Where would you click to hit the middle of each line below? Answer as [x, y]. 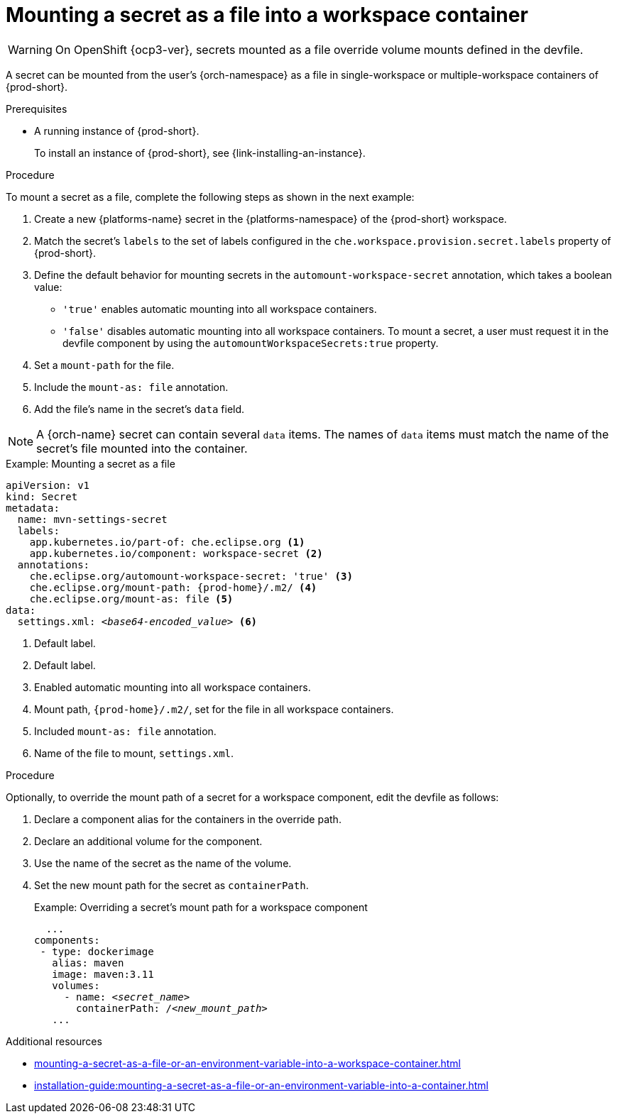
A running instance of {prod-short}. [117, 131]
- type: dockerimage [97, 951]
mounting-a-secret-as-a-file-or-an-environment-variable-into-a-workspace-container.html [247, 1063]
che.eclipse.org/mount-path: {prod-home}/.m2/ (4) [173, 587]
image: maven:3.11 [103, 974]
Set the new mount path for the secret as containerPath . [171, 885]
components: [67, 940]
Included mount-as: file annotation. [125, 731]
